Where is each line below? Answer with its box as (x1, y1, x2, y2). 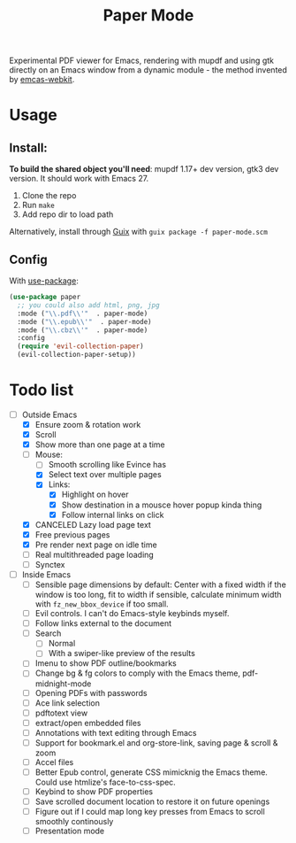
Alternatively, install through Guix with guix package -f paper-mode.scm (9, 227, 268, 237)
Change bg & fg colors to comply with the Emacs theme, (34, 668, 241, 678)
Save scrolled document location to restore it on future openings (34, 796, 270, 807)
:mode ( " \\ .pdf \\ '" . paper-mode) (17, 309, 148, 318)
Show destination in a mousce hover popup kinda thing (61, 499, 262, 510)
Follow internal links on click (61, 509, 164, 520)
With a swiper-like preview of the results (48, 648, 196, 659)
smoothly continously (34, 816, 114, 827)
